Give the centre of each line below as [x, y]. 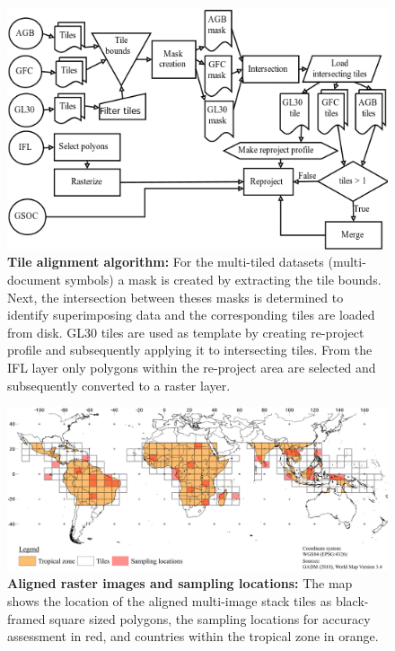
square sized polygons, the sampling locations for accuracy [210, 618]
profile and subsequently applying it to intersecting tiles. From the [190, 350]
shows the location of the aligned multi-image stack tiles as [170, 601]
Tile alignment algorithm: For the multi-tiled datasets [166, 262]
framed [26, 618]
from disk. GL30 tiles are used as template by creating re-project [186, 332]
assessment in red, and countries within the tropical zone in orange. [193, 636]
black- [352, 601]
